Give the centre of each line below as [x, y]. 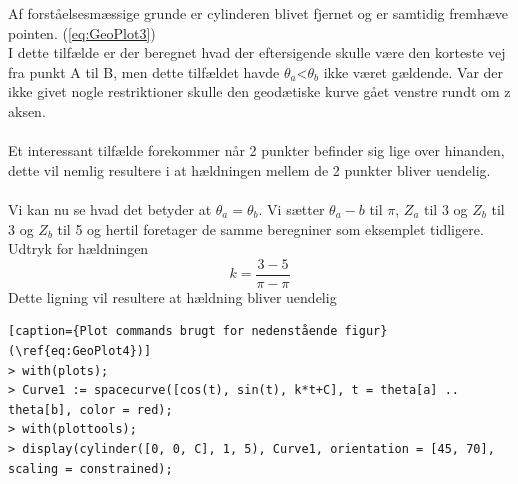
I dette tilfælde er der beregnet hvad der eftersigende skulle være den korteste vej [257, 52]
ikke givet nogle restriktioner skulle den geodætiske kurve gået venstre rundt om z [259, 91]
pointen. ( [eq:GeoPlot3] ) [82, 32]
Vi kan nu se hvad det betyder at [110, 208]
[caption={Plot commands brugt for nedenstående [173, 331]
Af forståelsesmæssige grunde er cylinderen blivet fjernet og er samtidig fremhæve [258, 13]
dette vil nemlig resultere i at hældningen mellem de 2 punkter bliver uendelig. [249, 169]
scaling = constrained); [90, 468]
